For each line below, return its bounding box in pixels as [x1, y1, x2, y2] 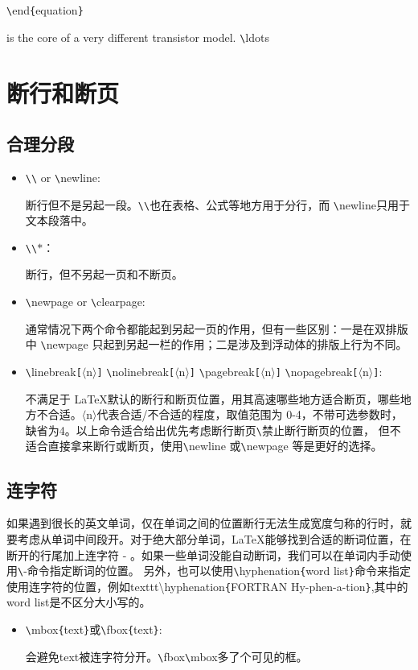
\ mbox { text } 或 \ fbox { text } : [25, 621, 162, 637]
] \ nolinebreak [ [96, 362, 175, 379]
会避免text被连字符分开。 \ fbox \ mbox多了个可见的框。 [25, 647, 308, 664]
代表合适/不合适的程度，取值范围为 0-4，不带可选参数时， [96, 406, 403, 423]
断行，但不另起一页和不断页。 [25, 266, 183, 283]
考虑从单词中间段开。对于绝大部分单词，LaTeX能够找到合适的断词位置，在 [17, 530, 412, 547]
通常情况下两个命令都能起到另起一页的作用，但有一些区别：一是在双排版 [25, 320, 408, 337]
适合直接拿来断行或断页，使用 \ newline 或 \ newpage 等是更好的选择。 [25, 437, 383, 454]
